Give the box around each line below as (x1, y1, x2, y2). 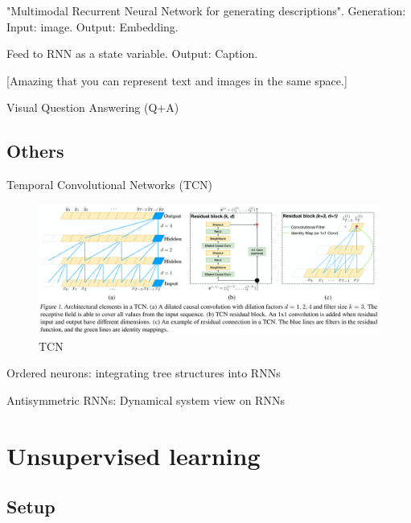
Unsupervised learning (6, 439, 261, 472)
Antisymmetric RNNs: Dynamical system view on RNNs (6, 391, 285, 408)
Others (6, 138, 64, 163)
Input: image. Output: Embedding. (6, 18, 179, 35)
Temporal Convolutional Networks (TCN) (6, 176, 213, 193)
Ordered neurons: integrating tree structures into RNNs (6, 364, 281, 381)
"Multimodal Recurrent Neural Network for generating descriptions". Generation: (6, 2, 406, 19)
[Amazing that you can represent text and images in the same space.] (6, 72, 347, 89)
